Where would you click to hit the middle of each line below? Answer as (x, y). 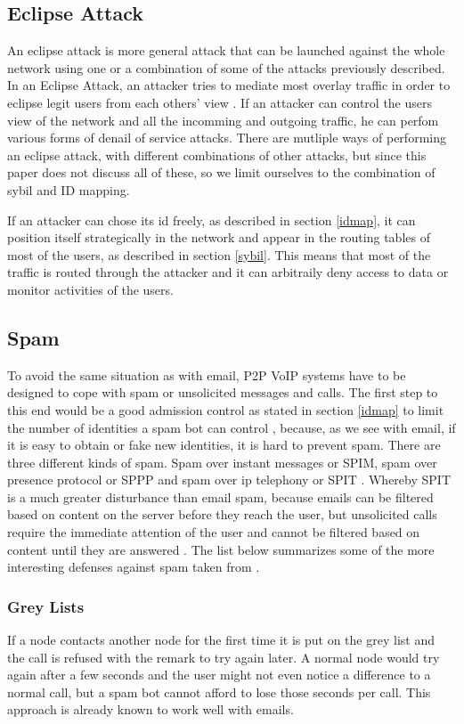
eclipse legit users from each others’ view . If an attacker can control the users (220, 102)
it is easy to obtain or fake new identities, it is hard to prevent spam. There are (224, 445)
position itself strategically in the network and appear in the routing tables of (219, 237)
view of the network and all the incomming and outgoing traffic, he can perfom (223, 120)
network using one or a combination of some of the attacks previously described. (226, 67)
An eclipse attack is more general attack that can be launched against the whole (226, 50)
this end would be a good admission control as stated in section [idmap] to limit (226, 409)
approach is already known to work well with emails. (151, 709)
